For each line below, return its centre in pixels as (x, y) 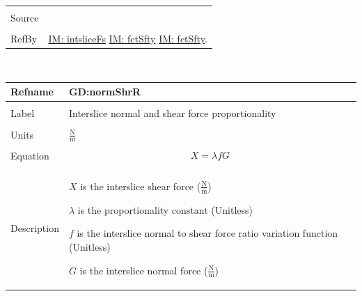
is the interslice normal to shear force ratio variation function (207, 233)
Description (35, 228)
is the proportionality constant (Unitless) (165, 209)
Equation (30, 155)
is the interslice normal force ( (144, 270)
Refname (32, 92)
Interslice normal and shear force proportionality (172, 113)
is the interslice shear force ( (141, 186)
